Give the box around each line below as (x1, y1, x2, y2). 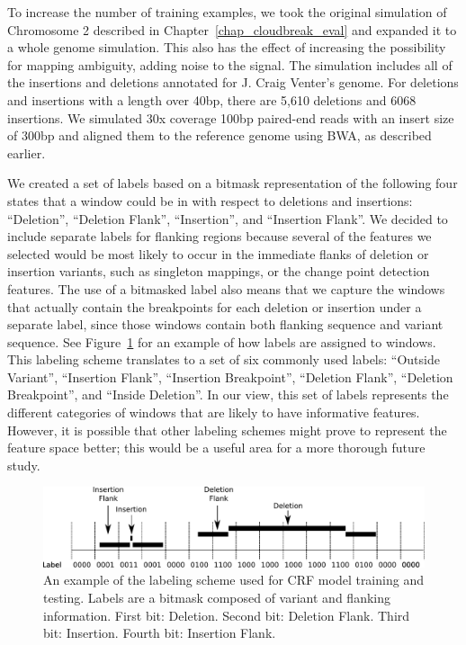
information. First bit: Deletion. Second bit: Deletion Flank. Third (43, 605, 410, 624)
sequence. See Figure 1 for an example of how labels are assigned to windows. (7, 332, 436, 351)
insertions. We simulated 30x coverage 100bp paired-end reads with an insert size (7, 108, 454, 127)
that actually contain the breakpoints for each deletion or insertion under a (7, 297, 422, 316)
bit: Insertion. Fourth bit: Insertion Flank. (43, 623, 276, 642)
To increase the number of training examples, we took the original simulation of (7, 3, 447, 21)
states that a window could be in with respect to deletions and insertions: (7, 191, 413, 210)
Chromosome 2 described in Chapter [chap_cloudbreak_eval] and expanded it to (7, 20, 457, 39)
